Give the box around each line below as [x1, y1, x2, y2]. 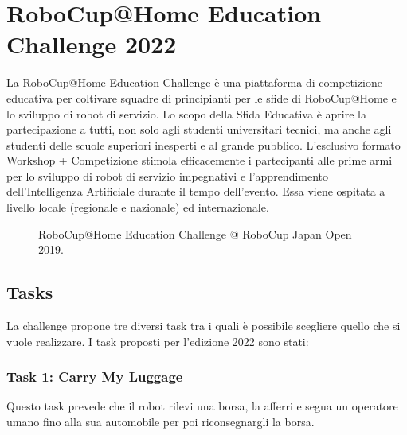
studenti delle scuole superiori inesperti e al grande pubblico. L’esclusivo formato [6, 136, 401, 153]
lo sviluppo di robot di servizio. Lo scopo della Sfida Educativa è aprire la [6, 105, 366, 122]
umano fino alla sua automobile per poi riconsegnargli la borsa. [6, 414, 315, 430]
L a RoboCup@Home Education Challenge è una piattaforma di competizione [6, 74, 382, 91]
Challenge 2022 [6, 28, 177, 60]
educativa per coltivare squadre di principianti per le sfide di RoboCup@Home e [6, 89, 397, 106]
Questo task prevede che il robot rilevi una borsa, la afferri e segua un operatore [6, 398, 398, 414]
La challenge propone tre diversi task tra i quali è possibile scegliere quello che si [6, 317, 401, 334]
